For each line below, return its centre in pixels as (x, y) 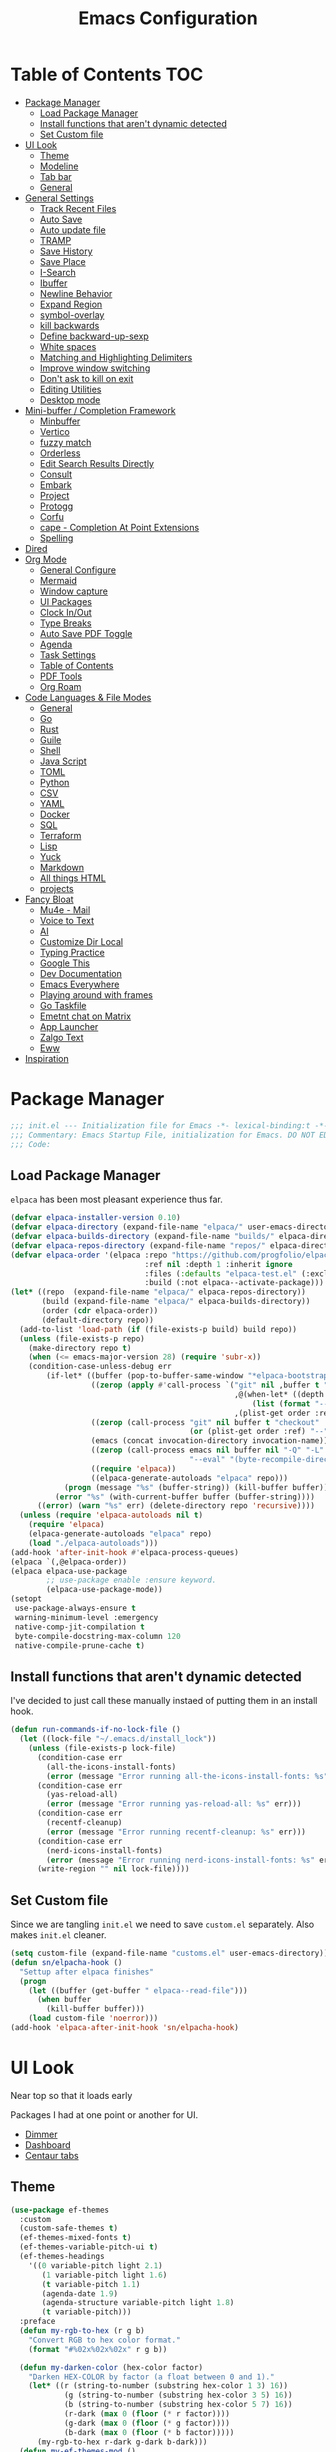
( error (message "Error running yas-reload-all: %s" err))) (174, 1804)
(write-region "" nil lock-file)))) (113, 1869)
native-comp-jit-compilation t (79, 1627)
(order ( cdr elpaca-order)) (100, 1311)
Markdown (62, 867)
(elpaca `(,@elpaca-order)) (69, 1562)
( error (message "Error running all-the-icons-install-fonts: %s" (187, 1776)
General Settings (59, 198)
